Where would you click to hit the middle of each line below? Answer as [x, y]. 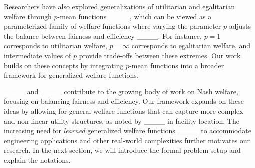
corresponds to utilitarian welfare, [56, 45]
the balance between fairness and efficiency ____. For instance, [103, 36]
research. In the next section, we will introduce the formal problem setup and [122, 150]
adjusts [240, 26]
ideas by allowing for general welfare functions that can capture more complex [124, 111]
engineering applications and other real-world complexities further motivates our [127, 140]
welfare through [28, 16]
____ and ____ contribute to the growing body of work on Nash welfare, [121, 91]
